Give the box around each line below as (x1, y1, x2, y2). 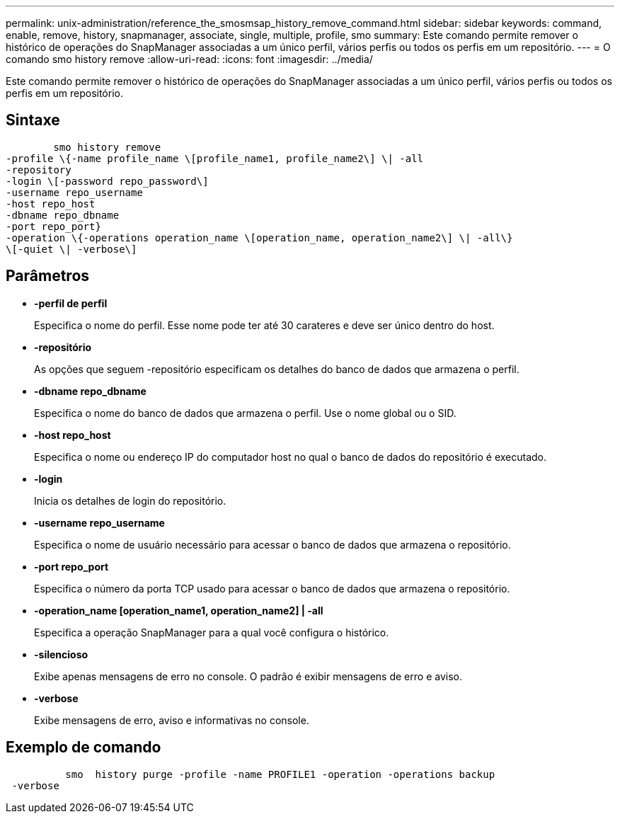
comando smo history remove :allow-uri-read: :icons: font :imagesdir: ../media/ (6, 53, 373, 65)
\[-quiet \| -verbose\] (6, 243, 137, 255)
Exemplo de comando (6, 738, 161, 757)
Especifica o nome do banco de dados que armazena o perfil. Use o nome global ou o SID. (34, 406, 457, 419)
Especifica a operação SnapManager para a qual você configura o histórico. (34, 626, 389, 638)
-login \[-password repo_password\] (6, 175, 209, 187)
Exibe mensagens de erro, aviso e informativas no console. (34, 714, 309, 726)
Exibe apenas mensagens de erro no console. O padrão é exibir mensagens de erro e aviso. (34, 670, 462, 682)
